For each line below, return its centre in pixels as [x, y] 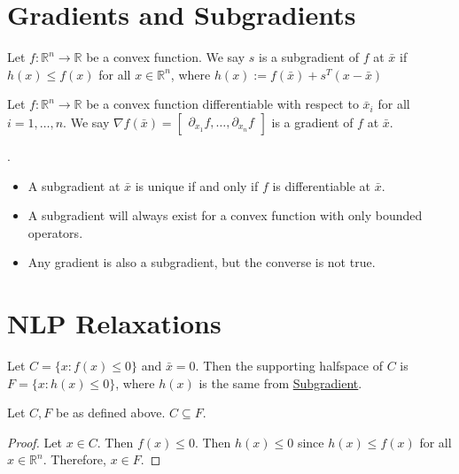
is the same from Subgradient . [280, 382]
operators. [55, 232]
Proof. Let [35, 442]
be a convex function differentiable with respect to [222, 104]
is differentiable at [322, 185]
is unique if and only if [197, 185]
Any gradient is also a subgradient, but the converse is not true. [202, 262]
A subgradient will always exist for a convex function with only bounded [225, 215]
